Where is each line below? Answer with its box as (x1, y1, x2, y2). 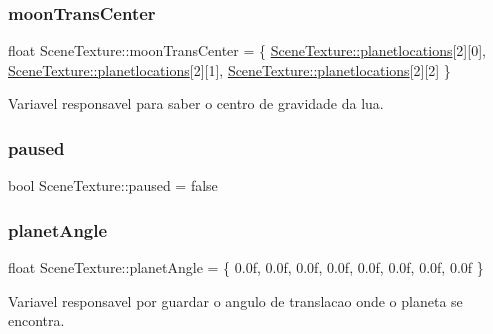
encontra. (8, 310, 65, 331)
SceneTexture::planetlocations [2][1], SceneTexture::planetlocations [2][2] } (8, 59, 451, 80)
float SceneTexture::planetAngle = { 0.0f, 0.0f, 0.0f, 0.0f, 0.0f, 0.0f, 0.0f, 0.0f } (8, 257, 484, 278)
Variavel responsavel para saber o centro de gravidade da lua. (8, 93, 384, 114)
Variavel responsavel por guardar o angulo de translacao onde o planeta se (8, 290, 463, 311)
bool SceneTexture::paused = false (8, 175, 218, 196)
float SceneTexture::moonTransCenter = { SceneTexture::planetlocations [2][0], (8, 40, 486, 61)
